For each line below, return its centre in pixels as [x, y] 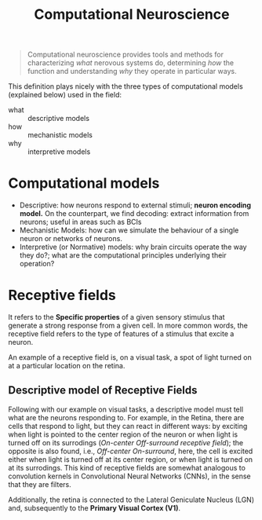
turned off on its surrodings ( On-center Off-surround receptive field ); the [126, 442]
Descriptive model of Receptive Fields [103, 390]
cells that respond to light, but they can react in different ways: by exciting [128, 426]
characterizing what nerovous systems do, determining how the [131, 63]
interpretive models [59, 152]
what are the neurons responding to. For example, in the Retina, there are [126, 417]
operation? [37, 264]
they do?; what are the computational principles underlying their [123, 255]
